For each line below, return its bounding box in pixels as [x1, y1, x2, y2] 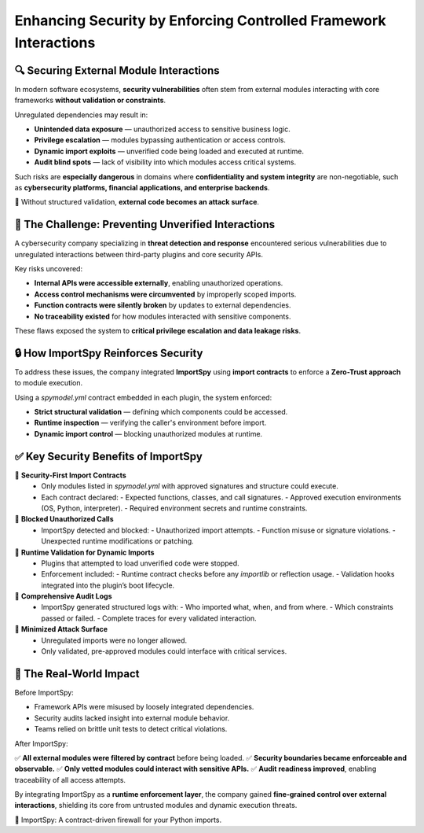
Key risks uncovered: [14, 264, 82, 274]
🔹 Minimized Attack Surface [14, 625, 108, 634]
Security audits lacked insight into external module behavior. [34, 713, 230, 723]
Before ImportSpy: [14, 687, 74, 697]
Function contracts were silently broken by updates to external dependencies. [34, 300, 291, 310]
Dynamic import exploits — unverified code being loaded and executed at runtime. [34, 146, 304, 156]
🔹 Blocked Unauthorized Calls [14, 514, 114, 524]
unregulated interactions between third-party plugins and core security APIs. [14, 249, 263, 259]
